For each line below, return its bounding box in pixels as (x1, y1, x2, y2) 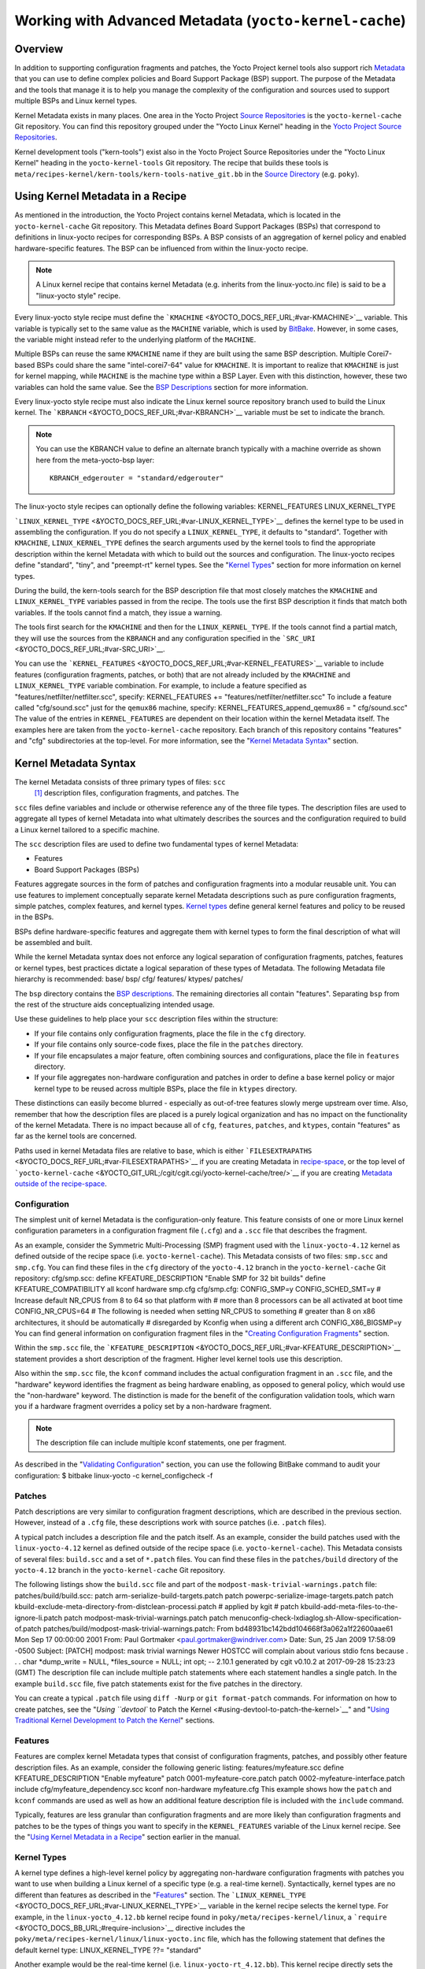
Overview (14, 42, 64, 55)
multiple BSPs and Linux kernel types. (14, 96, 138, 106)
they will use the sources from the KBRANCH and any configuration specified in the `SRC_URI (14, 633, 316, 643)
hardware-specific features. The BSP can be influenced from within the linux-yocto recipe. (14, 243, 309, 253)
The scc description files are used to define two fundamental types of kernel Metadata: (14, 839, 299, 848)
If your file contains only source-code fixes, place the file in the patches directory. (34, 1040, 303, 1049)
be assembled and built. (14, 938, 93, 947)
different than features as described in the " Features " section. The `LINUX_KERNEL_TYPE (14, 1890, 307, 1900)
